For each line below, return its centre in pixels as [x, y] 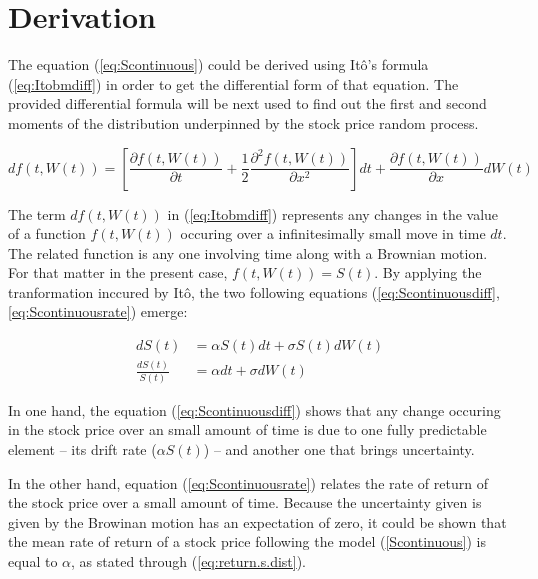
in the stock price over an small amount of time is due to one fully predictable [247, 429]
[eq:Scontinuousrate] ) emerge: [98, 311]
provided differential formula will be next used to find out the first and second [247, 103]
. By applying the [428, 272]
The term [37, 213]
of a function [47, 233]
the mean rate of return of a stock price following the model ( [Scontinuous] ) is [247, 541]
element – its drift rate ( [82, 448]
